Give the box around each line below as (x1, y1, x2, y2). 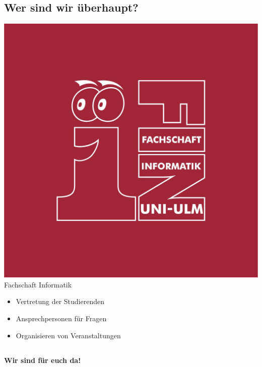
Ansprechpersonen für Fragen (16, 313, 107, 323)
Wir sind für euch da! (4, 354, 81, 365)
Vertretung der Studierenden (16, 296, 104, 307)
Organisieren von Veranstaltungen (16, 330, 121, 340)
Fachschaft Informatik (4, 279, 72, 289)
